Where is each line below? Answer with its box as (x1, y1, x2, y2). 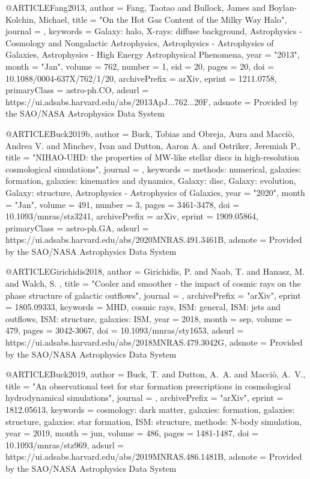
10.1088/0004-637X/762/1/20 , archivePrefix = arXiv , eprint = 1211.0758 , (5, 72, 277, 84)
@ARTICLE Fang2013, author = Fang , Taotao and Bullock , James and (5, 1, 266, 13)
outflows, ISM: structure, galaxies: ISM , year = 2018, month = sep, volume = (5, 312, 292, 325)
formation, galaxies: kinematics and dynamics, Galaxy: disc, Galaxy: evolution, (5, 174, 296, 187)
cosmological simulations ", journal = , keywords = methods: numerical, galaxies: (5, 162, 302, 175)
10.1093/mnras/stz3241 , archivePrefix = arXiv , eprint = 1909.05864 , (5, 210, 259, 222)
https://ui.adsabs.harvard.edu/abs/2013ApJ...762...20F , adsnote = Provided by (5, 95, 299, 108)
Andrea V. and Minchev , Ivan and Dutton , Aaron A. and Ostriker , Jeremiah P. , (5, 139, 300, 151)
